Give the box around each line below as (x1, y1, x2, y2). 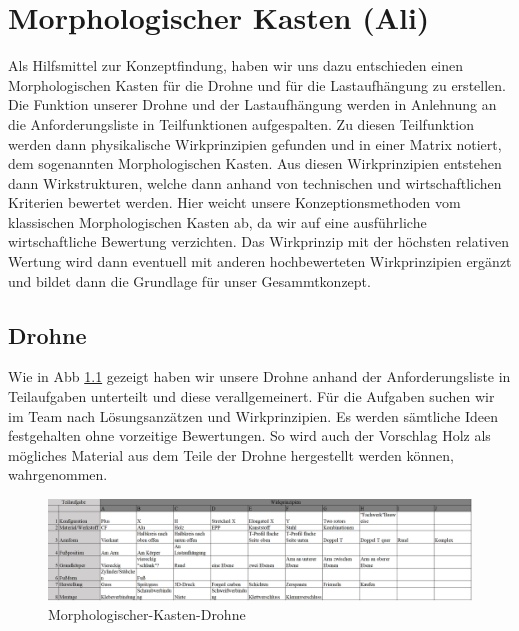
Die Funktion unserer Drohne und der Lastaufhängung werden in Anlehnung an (8, 94, 497, 115)
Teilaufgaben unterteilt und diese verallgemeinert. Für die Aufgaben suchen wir (8, 386, 495, 407)
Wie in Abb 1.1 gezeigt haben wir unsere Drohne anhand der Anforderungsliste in (8, 366, 511, 387)
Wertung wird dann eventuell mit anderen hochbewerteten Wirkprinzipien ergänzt (8, 251, 512, 272)
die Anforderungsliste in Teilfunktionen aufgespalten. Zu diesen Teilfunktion (8, 113, 474, 134)
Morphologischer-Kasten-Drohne (48, 604, 246, 625)
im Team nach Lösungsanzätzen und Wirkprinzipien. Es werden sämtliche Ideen (8, 405, 499, 426)
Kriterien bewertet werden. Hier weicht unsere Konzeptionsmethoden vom (8, 192, 461, 213)
